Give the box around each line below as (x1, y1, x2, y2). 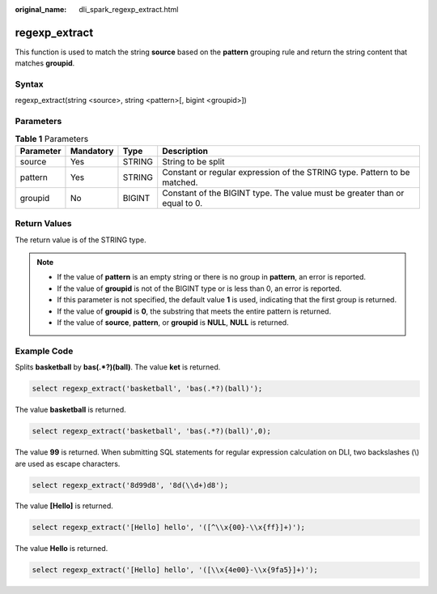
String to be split (162, 156, 225, 167)
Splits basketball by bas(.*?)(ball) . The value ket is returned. (15, 362, 221, 372)
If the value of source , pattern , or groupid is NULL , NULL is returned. (57, 318, 289, 327)
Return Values (15, 218, 72, 229)
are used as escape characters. (15, 459, 121, 468)
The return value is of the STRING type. (15, 235, 146, 245)
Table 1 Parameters (15, 133, 89, 144)
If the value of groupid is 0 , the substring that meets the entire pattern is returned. (57, 306, 332, 316)
